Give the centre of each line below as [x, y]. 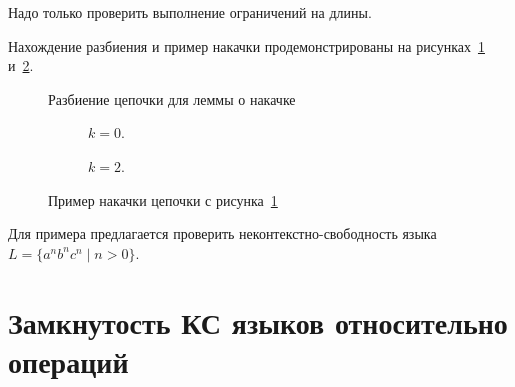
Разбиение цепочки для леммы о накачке [172, 98]
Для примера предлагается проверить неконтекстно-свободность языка [222, 233]
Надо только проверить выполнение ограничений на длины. [190, 12]
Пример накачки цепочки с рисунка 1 [163, 199]
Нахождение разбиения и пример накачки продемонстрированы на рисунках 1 [246, 45]
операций [68, 360]
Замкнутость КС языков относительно [258, 321]
